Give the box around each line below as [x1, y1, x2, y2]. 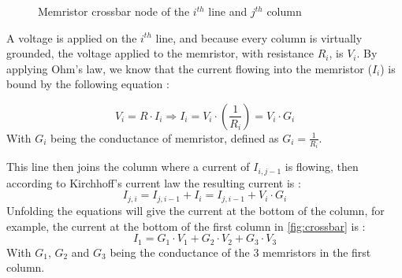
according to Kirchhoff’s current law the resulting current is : [6, 174, 301, 191]
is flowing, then [285, 158, 359, 175]
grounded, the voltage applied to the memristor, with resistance [6, 45, 315, 61]
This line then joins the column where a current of [6, 158, 250, 175]
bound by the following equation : [6, 76, 169, 92]
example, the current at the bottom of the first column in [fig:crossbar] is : [6, 217, 366, 234]
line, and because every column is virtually [155, 29, 363, 46]
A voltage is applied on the [6, 29, 137, 46]
